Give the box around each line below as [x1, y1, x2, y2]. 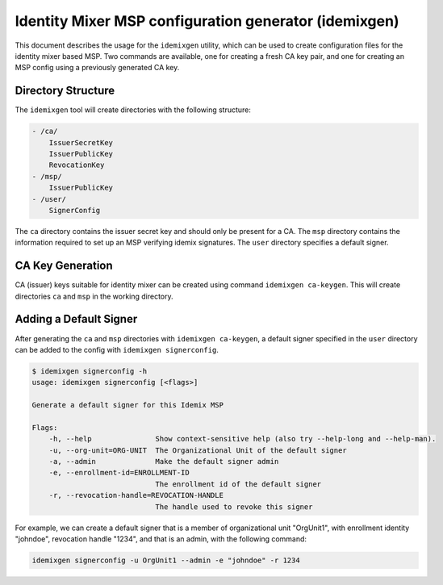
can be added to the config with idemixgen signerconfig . [15, 345, 219, 354]
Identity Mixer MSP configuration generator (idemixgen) [15, 12, 399, 30]
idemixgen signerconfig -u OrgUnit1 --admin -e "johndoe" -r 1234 [31, 555, 300, 565]
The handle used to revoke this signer [155, 502, 313, 512]
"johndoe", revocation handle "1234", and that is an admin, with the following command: [15, 533, 307, 544]
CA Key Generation [15, 259, 113, 273]
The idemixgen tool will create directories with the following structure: [15, 105, 252, 115]
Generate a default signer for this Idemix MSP [31, 400, 224, 410]
